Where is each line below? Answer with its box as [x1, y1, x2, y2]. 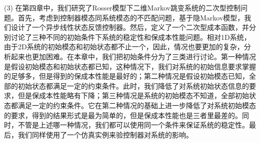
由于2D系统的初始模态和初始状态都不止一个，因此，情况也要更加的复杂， [4, 41, 244, 52]
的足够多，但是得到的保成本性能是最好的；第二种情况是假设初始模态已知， [4, 71, 249, 81]
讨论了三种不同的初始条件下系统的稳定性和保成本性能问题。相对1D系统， [10, 31, 251, 42]
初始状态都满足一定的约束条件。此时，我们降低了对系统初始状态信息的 [17, 80, 249, 91]
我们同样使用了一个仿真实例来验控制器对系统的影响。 [17, 129, 193, 140]
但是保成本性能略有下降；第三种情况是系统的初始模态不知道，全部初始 [17, 90, 249, 101]
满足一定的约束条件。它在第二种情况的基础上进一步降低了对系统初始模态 [17, 100, 256, 110]
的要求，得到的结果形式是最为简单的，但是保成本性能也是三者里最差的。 [4, 110, 242, 120]
